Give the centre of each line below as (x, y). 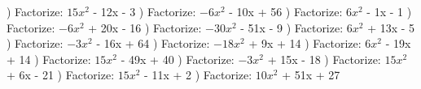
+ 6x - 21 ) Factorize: (61, 75)
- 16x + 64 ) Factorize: (153, 43)
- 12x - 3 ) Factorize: (145, 11)
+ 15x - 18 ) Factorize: (324, 59)
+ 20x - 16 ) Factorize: (145, 27)
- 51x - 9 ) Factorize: (292, 27)
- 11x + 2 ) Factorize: (198, 75)
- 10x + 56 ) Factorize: (286, 11)
